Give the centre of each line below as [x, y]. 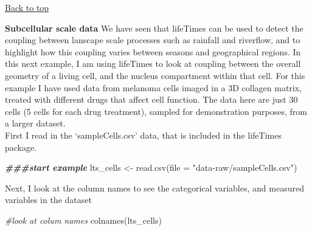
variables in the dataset [48, 200]
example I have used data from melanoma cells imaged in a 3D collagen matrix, [154, 87]
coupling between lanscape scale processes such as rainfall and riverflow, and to [153, 40]
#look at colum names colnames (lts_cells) [83, 220]
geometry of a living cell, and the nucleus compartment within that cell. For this [155, 75]
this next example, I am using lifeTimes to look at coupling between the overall [153, 64]
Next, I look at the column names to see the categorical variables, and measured [154, 188]
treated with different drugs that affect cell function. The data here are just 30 [151, 99]
